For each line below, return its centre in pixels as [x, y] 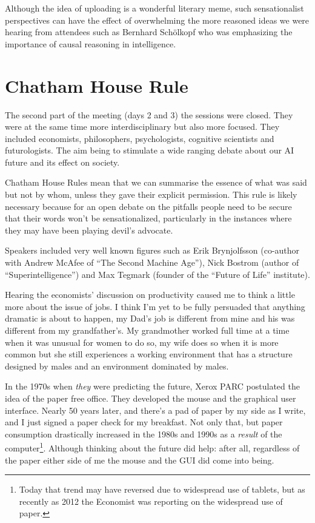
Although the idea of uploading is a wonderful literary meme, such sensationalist [154, 8]
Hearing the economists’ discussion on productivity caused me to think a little [150, 295]
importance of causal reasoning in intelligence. [91, 43]
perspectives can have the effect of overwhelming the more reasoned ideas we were [157, 20]
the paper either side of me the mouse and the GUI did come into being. [140, 460]
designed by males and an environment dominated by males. [117, 366]
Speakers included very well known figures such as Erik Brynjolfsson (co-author [152, 250]
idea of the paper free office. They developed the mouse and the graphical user [151, 398]
